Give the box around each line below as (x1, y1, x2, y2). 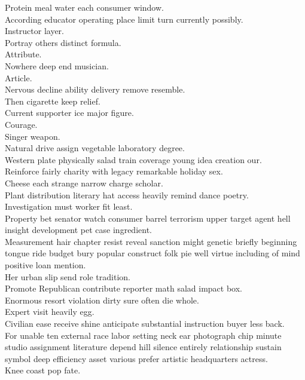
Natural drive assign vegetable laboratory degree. (5, 142, 185, 154)
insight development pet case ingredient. (5, 223, 152, 236)
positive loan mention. (5, 259, 86, 271)
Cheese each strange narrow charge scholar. (5, 176, 163, 189)
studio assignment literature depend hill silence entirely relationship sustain (5, 341, 282, 353)
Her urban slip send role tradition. (5, 270, 130, 283)
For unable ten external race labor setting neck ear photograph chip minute (5, 329, 282, 341)
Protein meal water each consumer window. (5, 1, 164, 13)
